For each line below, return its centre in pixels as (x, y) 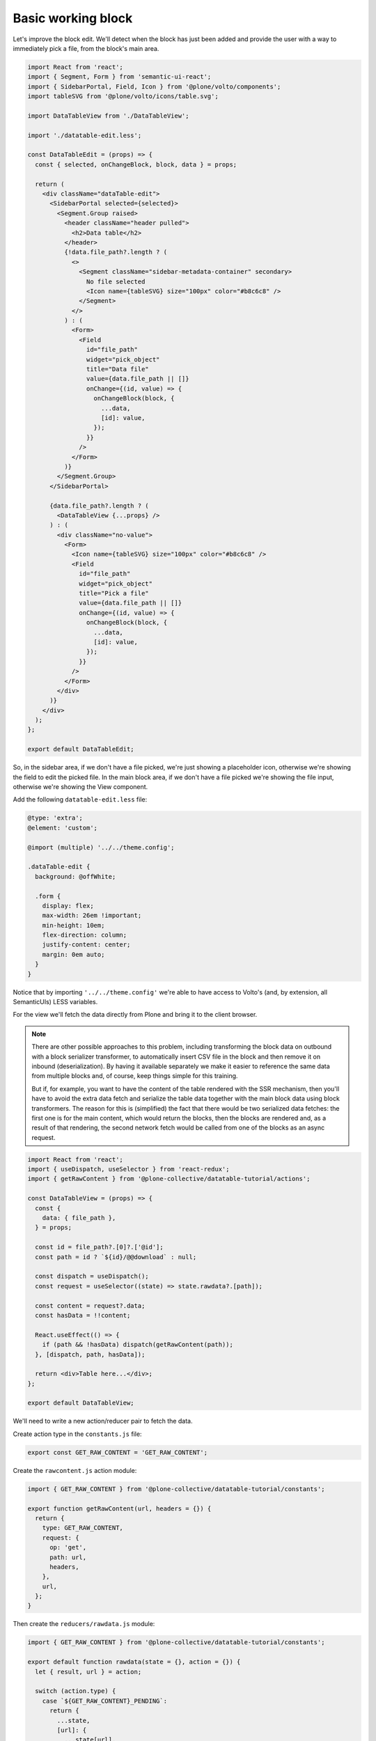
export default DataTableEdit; (81, 749)
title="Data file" (117, 369)
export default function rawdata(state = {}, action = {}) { (134, 1662)
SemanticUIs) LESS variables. (55, 1002)
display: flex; (68, 906)
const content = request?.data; (90, 1305)
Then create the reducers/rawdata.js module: (84, 1624)
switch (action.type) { (76, 1691)
